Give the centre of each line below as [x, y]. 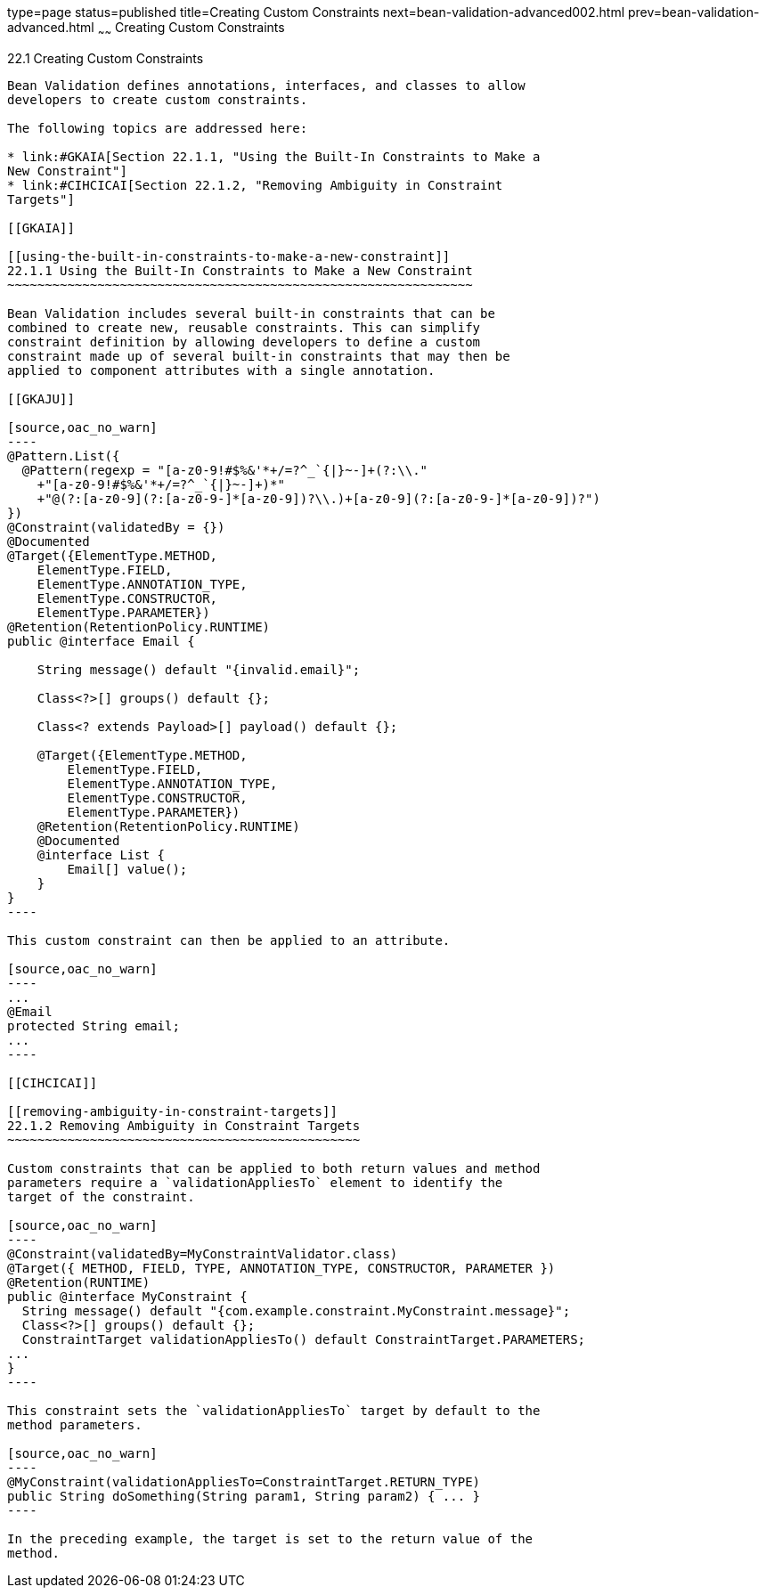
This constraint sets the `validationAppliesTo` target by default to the [274, 1410]
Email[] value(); [127, 869]
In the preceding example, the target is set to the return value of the [270, 1538]
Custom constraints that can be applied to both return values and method [274, 1168]
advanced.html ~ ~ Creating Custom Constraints [146, 29]
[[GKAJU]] [41, 399]
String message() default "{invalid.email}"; [199, 669]
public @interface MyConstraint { [127, 1296]
